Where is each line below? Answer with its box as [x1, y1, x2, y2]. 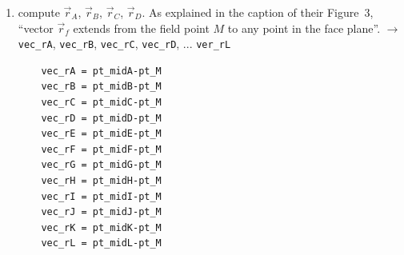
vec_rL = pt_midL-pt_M [41, 237, 162, 249]
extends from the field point [73, 19, 210, 36]
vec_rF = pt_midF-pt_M [41, 143, 162, 155]
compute [18, 4, 60, 20]
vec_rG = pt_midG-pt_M [41, 159, 162, 171]
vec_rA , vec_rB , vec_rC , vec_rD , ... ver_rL [18, 35, 231, 52]
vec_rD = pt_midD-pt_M [41, 112, 162, 124]
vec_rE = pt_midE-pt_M [41, 128, 162, 140]
